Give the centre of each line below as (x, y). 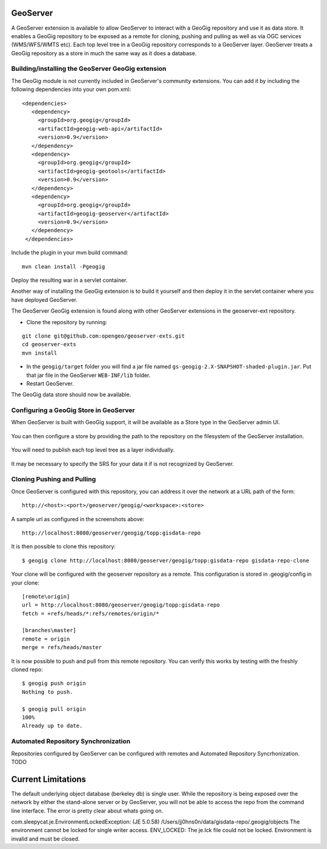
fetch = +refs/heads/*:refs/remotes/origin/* (91, 613)
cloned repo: (27, 670)
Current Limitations (49, 779)
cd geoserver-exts (49, 345)
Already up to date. (52, 726)
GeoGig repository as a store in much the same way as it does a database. (104, 53)
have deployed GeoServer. (45, 299)
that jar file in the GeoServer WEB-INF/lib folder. (88, 375)
